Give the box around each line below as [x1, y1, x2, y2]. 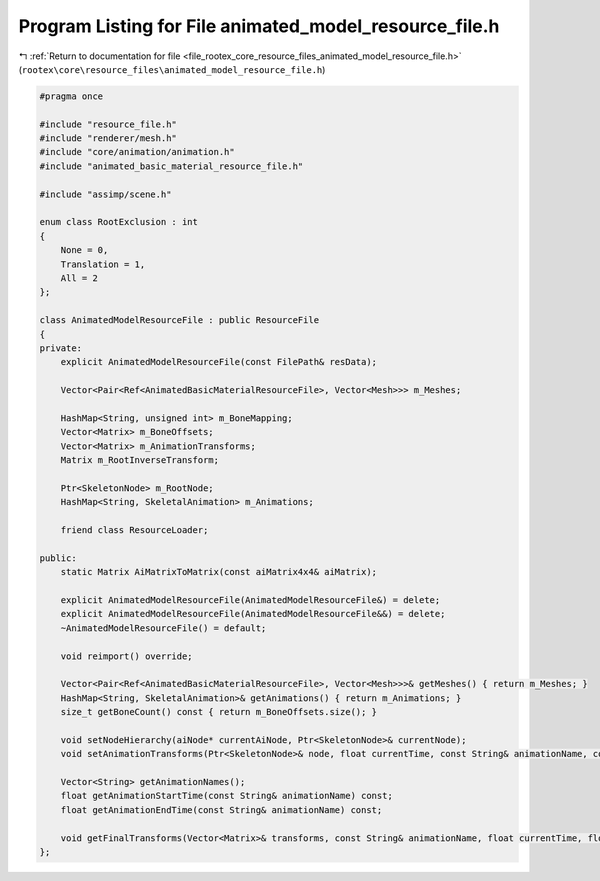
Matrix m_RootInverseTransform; [60, 455, 220, 466]
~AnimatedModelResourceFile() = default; [60, 622, 267, 634]
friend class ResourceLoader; [60, 525, 209, 536]
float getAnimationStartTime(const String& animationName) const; [60, 790, 394, 802]
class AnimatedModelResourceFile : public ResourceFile [39, 315, 320, 326]
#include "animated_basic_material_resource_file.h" [39, 160, 304, 172]
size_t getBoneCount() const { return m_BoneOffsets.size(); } [60, 706, 378, 718]
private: [39, 342, 83, 354]
